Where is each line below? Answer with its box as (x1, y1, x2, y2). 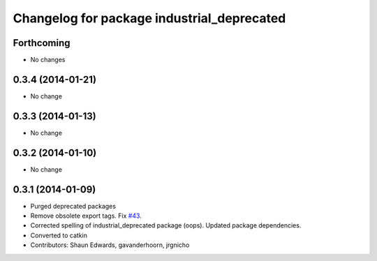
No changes (30, 56, 66, 64)
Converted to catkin (30, 231, 87, 239)
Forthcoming (13, 37, 71, 49)
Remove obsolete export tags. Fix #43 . (30, 211, 142, 220)
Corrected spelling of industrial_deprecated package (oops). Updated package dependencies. (30, 221, 302, 230)
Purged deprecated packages (30, 202, 117, 210)
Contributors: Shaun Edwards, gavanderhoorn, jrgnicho (30, 241, 190, 249)
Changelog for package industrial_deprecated (13, 10, 286, 26)
